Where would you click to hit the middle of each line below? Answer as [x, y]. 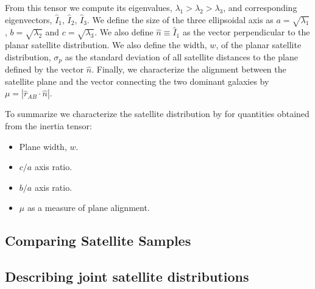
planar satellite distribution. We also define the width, [106, 45]
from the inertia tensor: [48, 125]
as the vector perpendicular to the [246, 32]
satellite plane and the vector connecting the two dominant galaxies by [137, 81]
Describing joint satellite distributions [127, 277]
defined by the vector [44, 69]
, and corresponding [260, 7]
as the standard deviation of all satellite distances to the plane [181, 56]
